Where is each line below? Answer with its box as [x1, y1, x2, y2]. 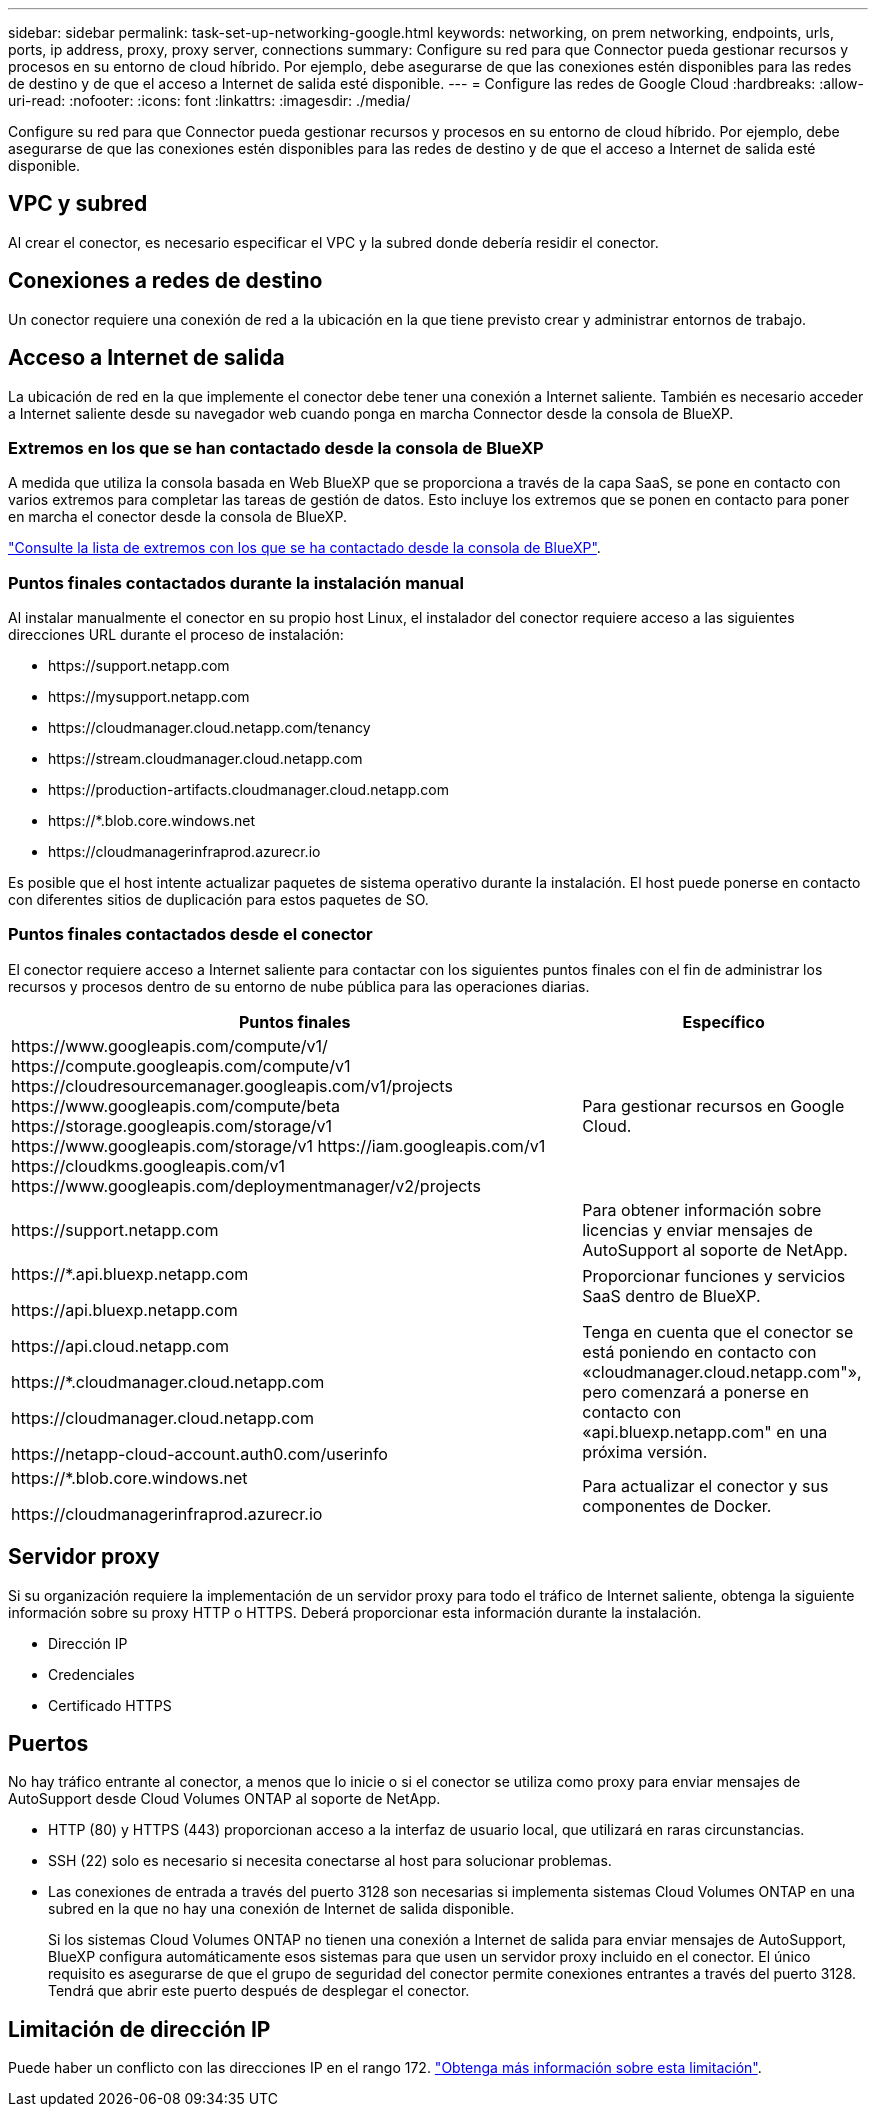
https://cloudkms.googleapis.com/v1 [11, 1155, 285, 1176]
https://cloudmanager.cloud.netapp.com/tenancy [48, 719, 371, 737]
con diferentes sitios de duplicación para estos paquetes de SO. [8, 891, 429, 909]
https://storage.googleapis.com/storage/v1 [11, 1115, 333, 1136]
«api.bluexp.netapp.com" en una [582, 1421, 828, 1442]
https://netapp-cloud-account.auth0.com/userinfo [11, 1443, 388, 1464]
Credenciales [48, 1665, 135, 1683]
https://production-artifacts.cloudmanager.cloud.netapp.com [48, 781, 449, 799]
